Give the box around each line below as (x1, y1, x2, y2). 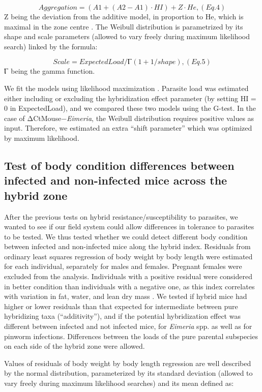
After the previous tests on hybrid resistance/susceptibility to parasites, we (4, 211, 238, 222)
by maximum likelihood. (4, 132, 79, 143)
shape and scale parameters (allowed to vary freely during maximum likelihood (4, 31, 250, 42)
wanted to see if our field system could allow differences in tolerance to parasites (4, 221, 254, 232)
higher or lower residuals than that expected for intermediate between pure (4, 300, 238, 311)
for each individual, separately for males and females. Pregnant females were (4, 261, 242, 272)
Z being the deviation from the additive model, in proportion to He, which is (4, 11, 244, 21)
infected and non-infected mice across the (4, 172, 227, 188)
